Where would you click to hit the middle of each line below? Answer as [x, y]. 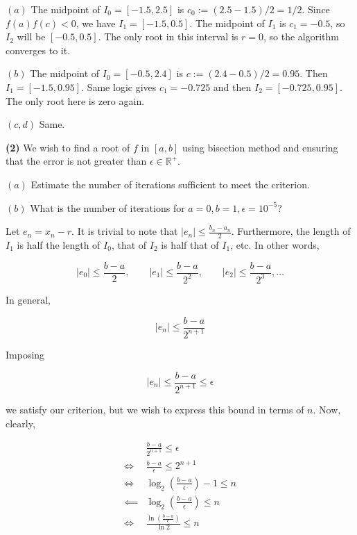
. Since [316, 9]
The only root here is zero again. [75, 100]
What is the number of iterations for [107, 207]
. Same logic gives [119, 87]
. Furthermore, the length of [291, 231]
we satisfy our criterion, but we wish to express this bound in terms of [155, 409]
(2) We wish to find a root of [68, 147]
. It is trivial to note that [125, 231]
